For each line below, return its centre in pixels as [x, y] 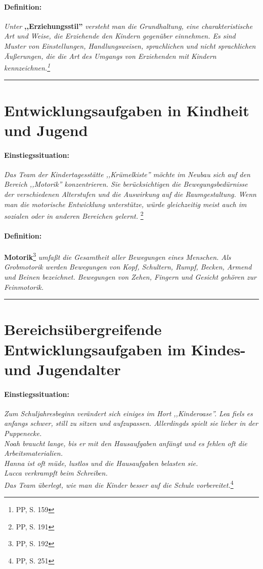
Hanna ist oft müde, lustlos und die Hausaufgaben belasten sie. [101, 463]
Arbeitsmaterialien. [33, 453]
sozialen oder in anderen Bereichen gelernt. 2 [74, 215]
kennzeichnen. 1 [27, 67]
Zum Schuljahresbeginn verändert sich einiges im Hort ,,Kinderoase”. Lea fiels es [128, 413]
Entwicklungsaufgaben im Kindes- [125, 349]
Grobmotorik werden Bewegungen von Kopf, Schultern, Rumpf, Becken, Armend [128, 267]
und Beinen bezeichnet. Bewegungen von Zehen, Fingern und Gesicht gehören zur [130, 277]
